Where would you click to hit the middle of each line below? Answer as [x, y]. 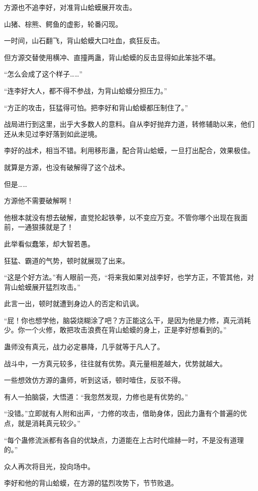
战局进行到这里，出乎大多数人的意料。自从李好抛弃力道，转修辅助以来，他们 [129, 124]
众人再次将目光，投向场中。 [49, 466]
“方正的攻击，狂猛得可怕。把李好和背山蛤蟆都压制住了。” [96, 107]
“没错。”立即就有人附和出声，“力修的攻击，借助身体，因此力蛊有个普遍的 [122, 413]
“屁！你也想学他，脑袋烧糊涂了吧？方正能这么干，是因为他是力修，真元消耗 [128, 320]
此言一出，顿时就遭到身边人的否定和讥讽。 [74, 303]
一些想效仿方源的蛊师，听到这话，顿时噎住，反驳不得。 [94, 380]
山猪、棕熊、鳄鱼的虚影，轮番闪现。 [63, 24]
